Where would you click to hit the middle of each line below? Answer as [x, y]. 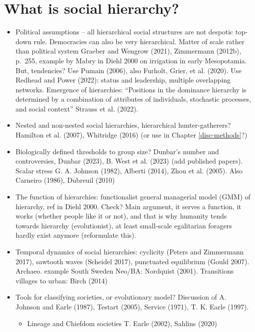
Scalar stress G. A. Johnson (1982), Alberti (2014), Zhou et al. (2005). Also [129, 170]
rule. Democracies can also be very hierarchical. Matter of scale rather [139, 41]
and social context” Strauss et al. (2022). [77, 108]
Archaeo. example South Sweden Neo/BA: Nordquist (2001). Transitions [125, 271]
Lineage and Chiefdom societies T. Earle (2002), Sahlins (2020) [122, 323]
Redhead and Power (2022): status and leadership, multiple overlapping [123, 80]
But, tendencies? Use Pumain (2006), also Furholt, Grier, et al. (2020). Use [128, 70]
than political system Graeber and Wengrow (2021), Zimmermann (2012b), [128, 51]
